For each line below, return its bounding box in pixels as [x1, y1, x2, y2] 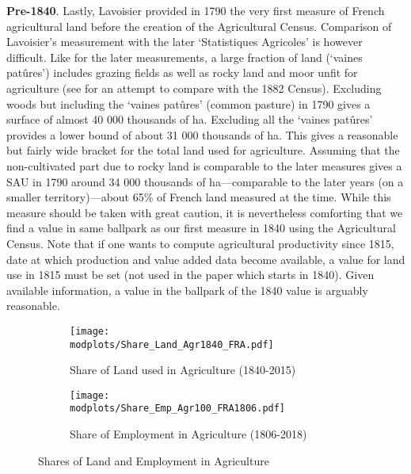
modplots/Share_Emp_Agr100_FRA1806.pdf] [70, 403, 286, 415]
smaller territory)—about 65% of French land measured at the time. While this [6, 189, 391, 205]
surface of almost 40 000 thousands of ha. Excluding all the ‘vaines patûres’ [6, 111, 373, 128]
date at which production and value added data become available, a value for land [6, 250, 405, 267]
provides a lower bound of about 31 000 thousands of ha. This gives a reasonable [6, 126, 398, 143]
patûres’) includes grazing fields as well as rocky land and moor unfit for [6, 64, 358, 81]
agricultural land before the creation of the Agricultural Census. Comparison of [6, 17, 392, 34]
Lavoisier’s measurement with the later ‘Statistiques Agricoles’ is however [6, 33, 363, 50]
